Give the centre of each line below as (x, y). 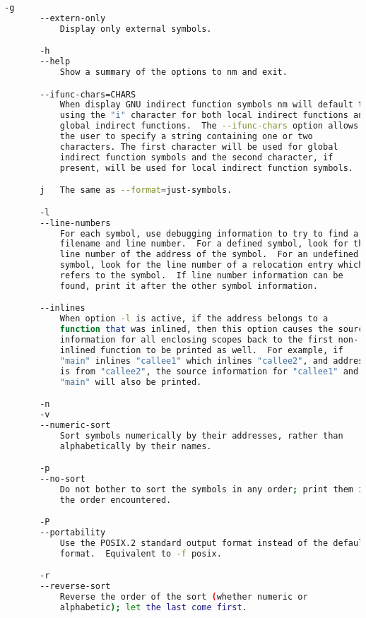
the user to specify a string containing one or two (186, 137)
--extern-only (73, 18)
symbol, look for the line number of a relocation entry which (212, 265)
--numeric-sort (75, 425)
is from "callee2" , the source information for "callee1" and (209, 371)
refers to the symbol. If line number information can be (201, 275)
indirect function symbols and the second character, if (196, 157)
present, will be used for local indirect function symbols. (206, 168)
